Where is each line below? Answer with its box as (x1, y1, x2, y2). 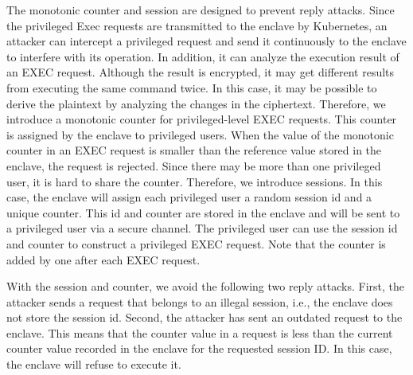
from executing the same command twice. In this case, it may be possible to (6, 79, 377, 96)
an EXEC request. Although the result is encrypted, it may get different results (6, 64, 395, 80)
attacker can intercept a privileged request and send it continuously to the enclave (6, 33, 407, 49)
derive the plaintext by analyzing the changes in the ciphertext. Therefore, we (6, 95, 386, 111)
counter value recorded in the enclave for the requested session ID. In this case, (6, 340, 392, 357)
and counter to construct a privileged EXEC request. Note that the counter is (6, 235, 386, 252)
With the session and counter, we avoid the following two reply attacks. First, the (6, 278, 405, 295)
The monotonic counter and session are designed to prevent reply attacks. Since (6, 2, 395, 18)
